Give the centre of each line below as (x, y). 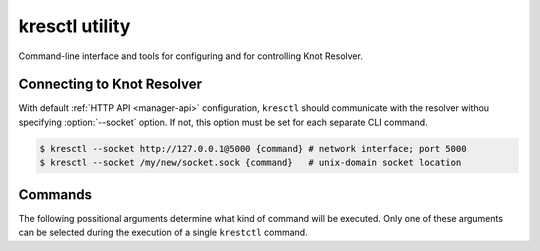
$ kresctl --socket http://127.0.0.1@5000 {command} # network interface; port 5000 (253, 148)
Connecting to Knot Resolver (110, 84)
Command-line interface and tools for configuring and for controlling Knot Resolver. (191, 56)
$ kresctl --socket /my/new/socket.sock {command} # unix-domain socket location (250, 163)
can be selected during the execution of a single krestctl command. (163, 232)
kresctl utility (74, 26)
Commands (55, 194)
